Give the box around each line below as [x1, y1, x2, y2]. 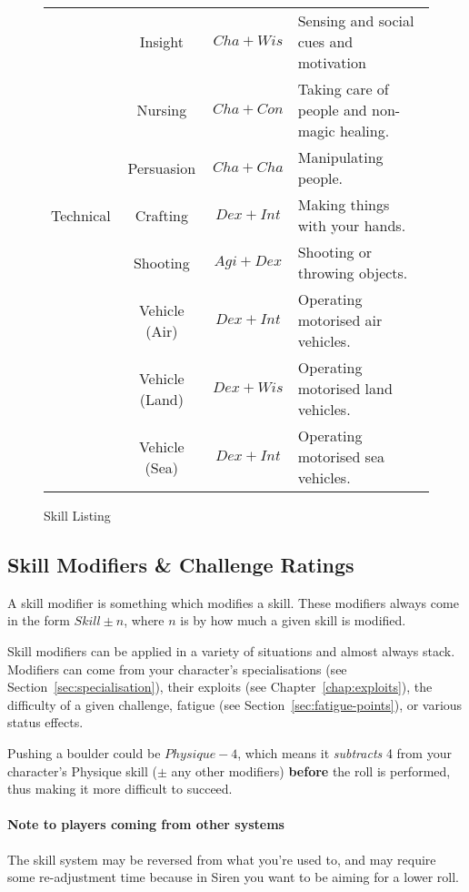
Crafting [135, 204, 188, 226]
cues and [297, 31, 354, 52]
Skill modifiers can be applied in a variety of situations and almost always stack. [7, 641, 455, 660]
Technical [51, 204, 111, 226]
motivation [297, 52, 366, 73]
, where [124, 611, 165, 630]
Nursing [136, 99, 187, 120]
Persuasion [127, 157, 196, 178]
